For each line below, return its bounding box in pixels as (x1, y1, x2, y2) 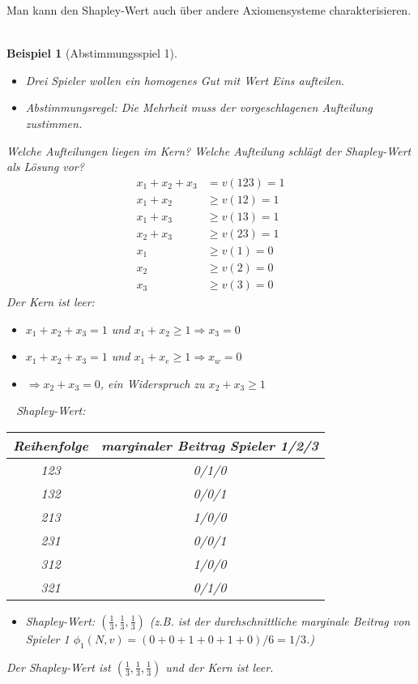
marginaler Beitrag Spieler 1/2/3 (101, 435, 319, 455)
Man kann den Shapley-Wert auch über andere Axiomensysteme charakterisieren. (6, 2, 412, 18)
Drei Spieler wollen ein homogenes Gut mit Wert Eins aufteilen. (25, 71, 345, 88)
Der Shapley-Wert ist (6, 658, 111, 675)
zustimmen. (25, 114, 83, 131)
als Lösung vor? (6, 158, 84, 175)
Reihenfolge (13, 435, 89, 455)
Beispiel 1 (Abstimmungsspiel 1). (6, 45, 177, 62)
